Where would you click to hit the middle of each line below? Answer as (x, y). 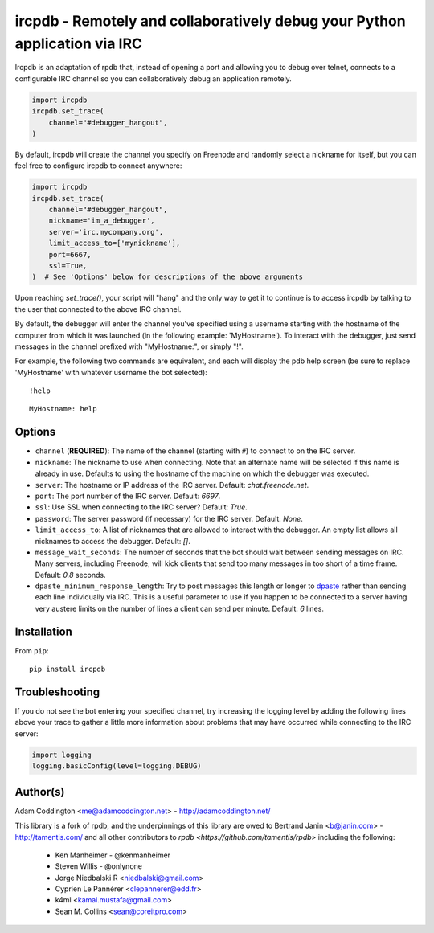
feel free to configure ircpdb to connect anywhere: (98, 166)
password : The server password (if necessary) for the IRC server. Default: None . (169, 518)
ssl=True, (68, 266)
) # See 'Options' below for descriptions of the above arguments (168, 277)
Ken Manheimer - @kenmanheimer (113, 855)
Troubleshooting (57, 692)
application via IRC (79, 43)
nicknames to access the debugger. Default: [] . (113, 541)
